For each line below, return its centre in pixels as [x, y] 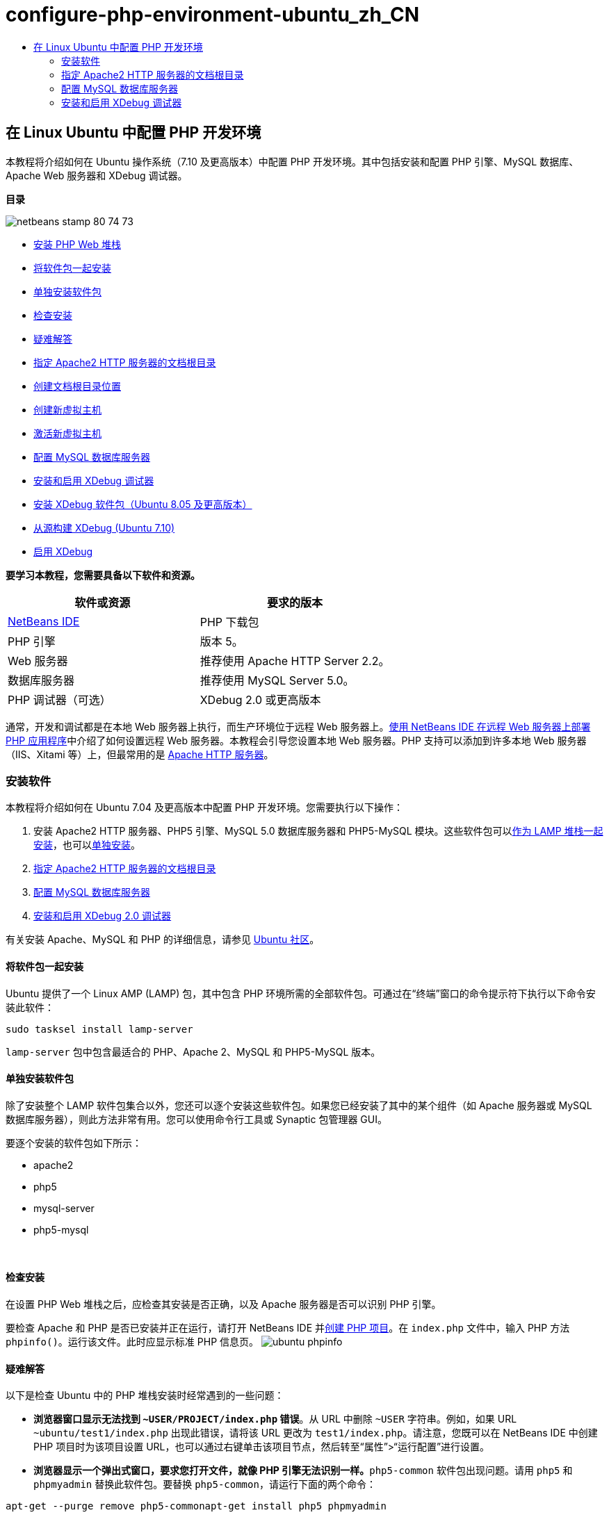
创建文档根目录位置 [77, 386]
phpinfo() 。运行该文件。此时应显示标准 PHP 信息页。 [132, 1342]
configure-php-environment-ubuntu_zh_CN [213, 15]
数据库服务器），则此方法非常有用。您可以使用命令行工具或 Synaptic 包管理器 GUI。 [196, 1119]
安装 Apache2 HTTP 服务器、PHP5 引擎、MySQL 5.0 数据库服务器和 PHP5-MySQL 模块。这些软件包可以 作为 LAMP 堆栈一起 [318, 831]
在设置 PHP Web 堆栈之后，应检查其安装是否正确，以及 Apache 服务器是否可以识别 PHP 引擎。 [224, 1304]
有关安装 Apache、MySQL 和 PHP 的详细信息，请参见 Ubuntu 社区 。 [163, 940]
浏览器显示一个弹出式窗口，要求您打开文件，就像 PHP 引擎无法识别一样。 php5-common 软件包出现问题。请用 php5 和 [303, 1471]
